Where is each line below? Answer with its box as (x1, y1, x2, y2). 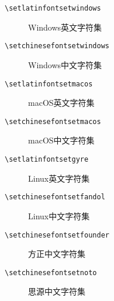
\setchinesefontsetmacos (5, 117, 101, 126)
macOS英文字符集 (28, 96, 95, 109)
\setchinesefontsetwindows (5, 42, 109, 51)
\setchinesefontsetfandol (5, 193, 105, 202)
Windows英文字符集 (28, 21, 102, 33)
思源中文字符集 (28, 285, 85, 297)
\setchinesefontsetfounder (5, 230, 109, 239)
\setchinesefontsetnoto (5, 268, 97, 277)
